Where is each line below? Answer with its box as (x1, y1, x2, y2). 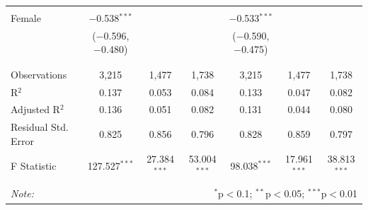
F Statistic (11, 158, 57, 173)
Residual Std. (11, 119, 69, 134)
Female (11, 11, 41, 25)
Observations (11, 66, 67, 81)
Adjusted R (11, 102, 60, 117)
